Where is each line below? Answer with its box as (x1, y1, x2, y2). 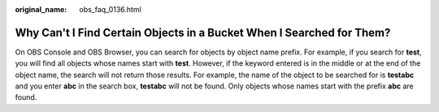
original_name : (15, 5, 67, 14)
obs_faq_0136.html (79, 5, 141, 14)
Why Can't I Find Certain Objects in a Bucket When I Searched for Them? (15, 25, 391, 40)
